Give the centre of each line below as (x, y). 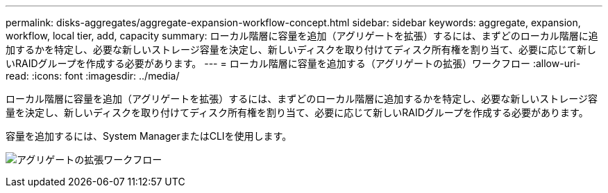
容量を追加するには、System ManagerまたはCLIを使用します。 (149, 136)
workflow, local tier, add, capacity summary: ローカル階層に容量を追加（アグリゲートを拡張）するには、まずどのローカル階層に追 (302, 36)
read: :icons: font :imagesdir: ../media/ (93, 76)
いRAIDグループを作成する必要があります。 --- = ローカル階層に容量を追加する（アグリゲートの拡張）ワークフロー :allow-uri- (293, 63)
